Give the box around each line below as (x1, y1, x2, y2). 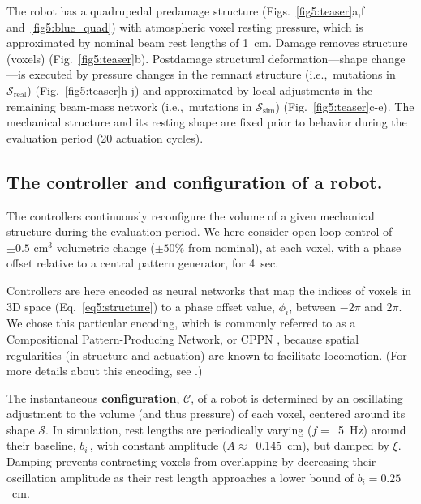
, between (289, 297, 337, 314)
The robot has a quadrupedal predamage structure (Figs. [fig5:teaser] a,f (6, 2, 365, 19)
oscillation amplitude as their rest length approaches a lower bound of (6, 468, 354, 485)
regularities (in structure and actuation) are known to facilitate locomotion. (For (6, 346, 407, 363)
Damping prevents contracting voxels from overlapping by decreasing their (6, 453, 376, 470)
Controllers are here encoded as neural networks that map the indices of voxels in (6, 281, 412, 298)
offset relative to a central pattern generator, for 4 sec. (6, 254, 279, 271)
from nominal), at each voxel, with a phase (187, 238, 402, 255)
